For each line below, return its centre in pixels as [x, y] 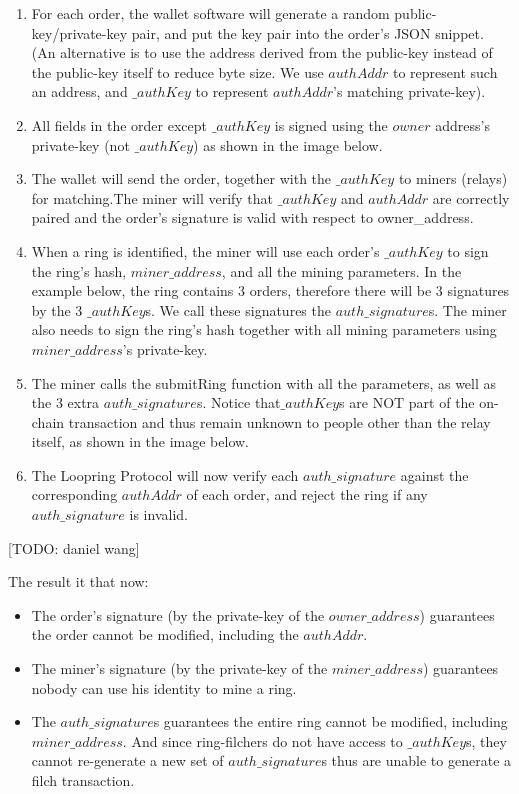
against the [434, 474]
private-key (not [80, 144]
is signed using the [331, 124]
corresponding [74, 494]
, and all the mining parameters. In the [341, 270]
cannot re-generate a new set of [127, 760]
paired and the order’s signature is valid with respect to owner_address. [252, 217]
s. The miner [467, 309]
